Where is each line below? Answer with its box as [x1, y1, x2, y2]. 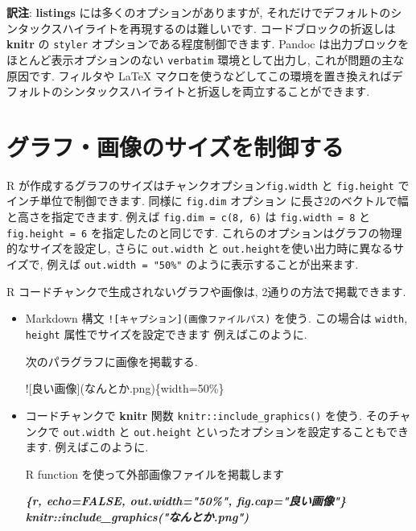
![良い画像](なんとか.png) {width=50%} [25, 380, 224, 397]
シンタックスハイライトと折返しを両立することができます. [62, 83, 370, 100]
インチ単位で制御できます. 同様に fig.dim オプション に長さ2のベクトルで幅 [6, 192, 409, 209]
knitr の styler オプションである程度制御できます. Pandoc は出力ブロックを [6, 35, 410, 52]
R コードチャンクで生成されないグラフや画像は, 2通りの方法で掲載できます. [6, 282, 406, 299]
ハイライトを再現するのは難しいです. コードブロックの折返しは [62, 19, 396, 36]
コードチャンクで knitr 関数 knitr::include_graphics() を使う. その [25, 406, 389, 423]
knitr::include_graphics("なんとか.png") [25, 508, 249, 525]
